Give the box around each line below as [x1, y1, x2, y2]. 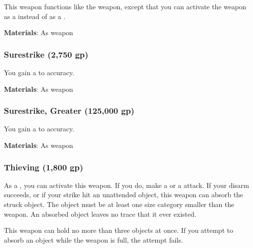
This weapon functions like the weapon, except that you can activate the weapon [4, 1, 246, 11]
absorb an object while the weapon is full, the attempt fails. [4, 234, 183, 245]
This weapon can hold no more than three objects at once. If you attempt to [4, 225, 233, 235]
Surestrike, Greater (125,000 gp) [4, 104, 135, 117]
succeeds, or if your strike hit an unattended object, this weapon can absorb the [4, 189, 243, 200]
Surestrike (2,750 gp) [4, 48, 88, 60]
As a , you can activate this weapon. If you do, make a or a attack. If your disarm [4, 180, 249, 190]
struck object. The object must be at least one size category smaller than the [4, 199, 234, 209]
